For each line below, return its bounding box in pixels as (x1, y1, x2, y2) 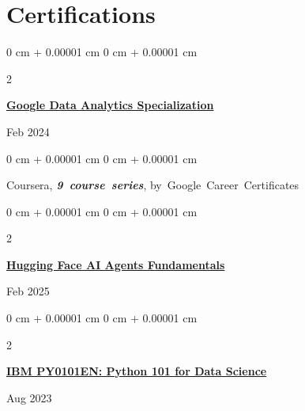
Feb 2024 (6, 123, 50, 139)
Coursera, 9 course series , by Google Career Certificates (6, 177, 299, 193)
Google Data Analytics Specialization (6, 97, 214, 113)
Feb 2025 (6, 283, 50, 299)
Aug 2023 (6, 389, 52, 405)
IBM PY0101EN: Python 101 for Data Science (6, 363, 267, 379)
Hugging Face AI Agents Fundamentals (6, 256, 225, 272)
